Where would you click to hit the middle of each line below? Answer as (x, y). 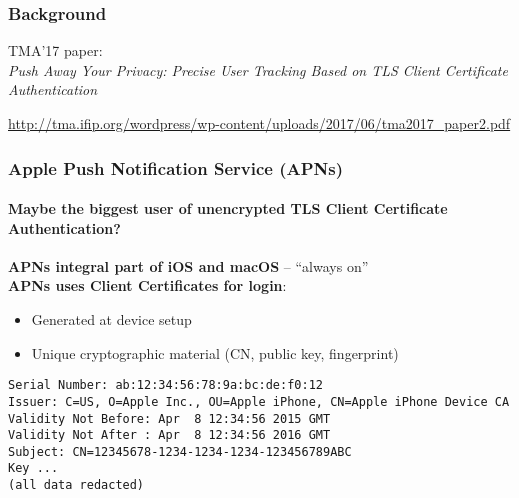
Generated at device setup (111, 319)
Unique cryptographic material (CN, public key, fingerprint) (215, 352)
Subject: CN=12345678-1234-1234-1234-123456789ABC (180, 451)
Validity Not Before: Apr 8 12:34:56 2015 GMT (169, 418)
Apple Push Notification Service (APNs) (176, 167)
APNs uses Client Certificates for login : (147, 285)
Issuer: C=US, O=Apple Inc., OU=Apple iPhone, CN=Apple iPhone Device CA (259, 401)
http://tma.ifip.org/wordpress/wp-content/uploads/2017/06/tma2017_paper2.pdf (259, 123)
